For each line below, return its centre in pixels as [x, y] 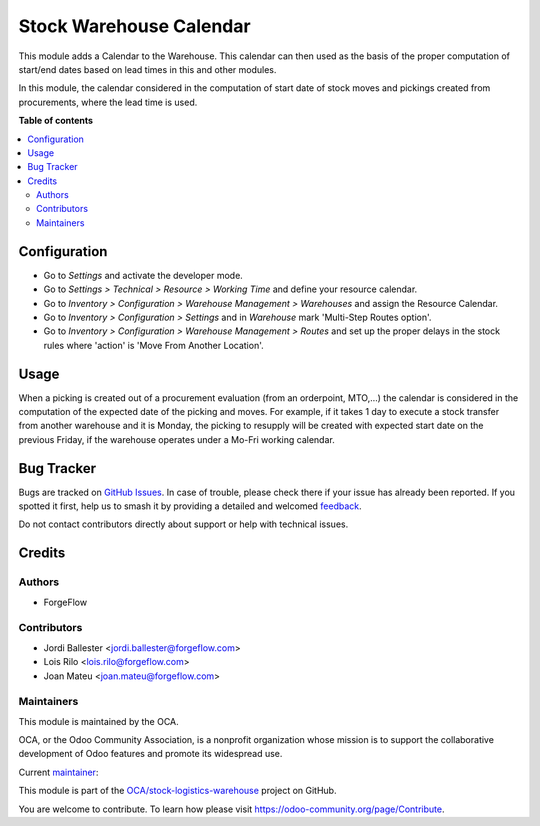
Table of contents [56, 121]
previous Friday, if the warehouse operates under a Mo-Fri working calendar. [176, 439]
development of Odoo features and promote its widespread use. [150, 754]
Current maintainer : [58, 772]
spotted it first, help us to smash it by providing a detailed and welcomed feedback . [190, 506]
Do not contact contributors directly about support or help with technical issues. [183, 524]
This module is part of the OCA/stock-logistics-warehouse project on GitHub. [177, 791]
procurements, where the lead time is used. [108, 102]
